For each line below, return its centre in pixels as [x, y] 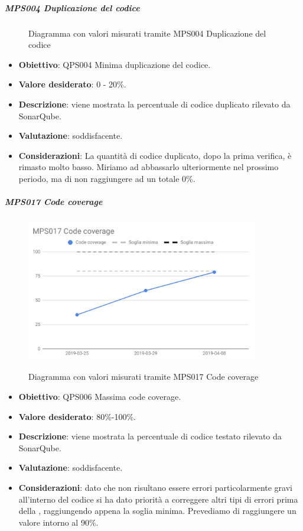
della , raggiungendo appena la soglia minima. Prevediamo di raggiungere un [157, 511]
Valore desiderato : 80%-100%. [77, 416]
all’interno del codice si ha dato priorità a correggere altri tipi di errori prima [158, 499]
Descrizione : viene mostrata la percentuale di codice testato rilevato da [150, 436]
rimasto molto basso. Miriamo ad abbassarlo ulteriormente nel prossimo [149, 167]
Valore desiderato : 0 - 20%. [72, 84]
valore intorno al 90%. [58, 522]
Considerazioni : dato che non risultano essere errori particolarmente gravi [155, 487]
